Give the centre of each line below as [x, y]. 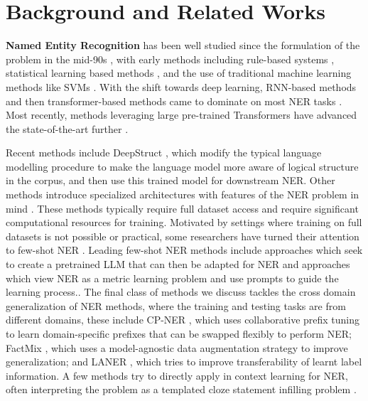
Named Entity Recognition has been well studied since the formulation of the [183, 45]
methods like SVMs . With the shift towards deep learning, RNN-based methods [181, 86]
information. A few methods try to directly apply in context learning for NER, [177, 375]
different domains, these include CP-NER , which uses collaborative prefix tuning [183, 320]
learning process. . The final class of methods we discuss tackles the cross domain [181, 292]
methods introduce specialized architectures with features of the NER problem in [183, 194]
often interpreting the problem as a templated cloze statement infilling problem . [181, 389]
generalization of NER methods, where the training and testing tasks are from [176, 305]
